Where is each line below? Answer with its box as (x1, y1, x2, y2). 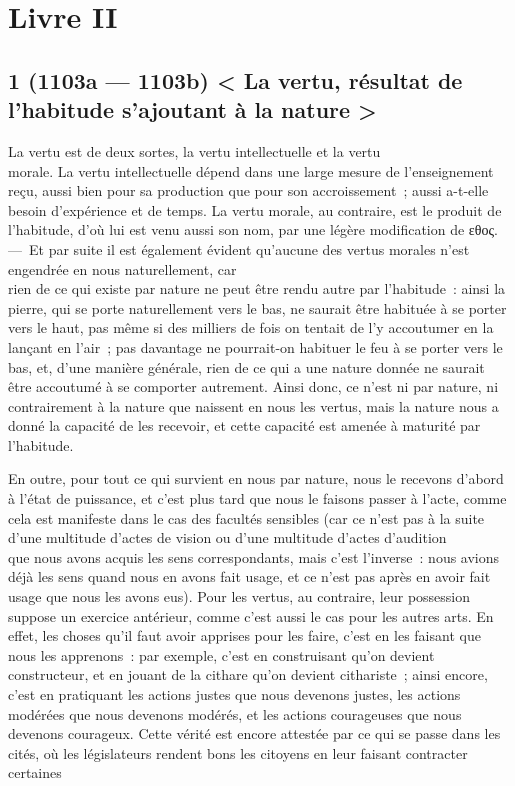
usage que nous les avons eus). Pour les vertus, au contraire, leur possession (8, 586, 471, 607)
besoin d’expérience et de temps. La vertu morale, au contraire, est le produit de (8, 199, 502, 220)
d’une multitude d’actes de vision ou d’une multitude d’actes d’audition (8, 527, 447, 548)
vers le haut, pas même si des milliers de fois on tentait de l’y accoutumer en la (8, 317, 494, 338)
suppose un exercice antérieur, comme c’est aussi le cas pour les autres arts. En (8, 605, 494, 626)
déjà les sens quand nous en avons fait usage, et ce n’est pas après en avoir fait (8, 566, 491, 587)
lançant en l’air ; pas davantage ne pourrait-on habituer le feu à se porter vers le (8, 336, 503, 357)
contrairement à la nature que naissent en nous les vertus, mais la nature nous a (8, 395, 499, 416)
